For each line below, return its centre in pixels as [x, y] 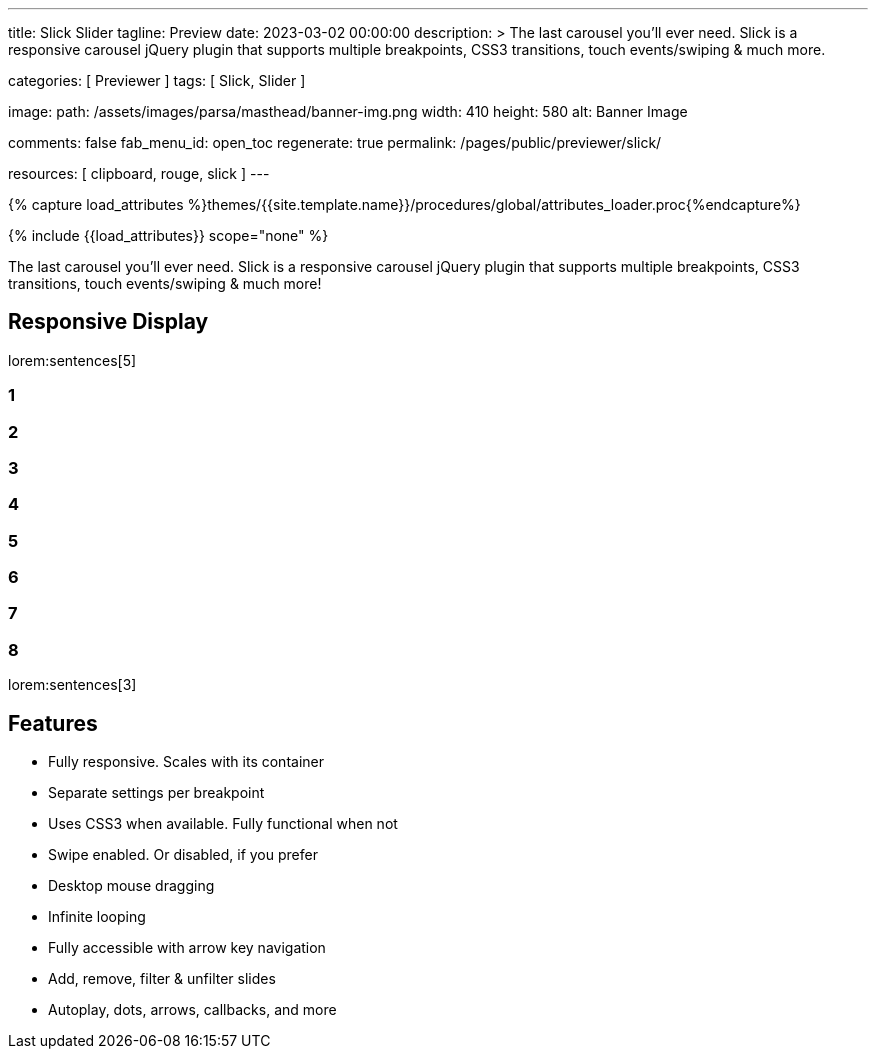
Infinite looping [97, 917]
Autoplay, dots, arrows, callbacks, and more [192, 1010]
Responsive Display [108, 322]
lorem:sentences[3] [72, 685]
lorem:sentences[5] [72, 360]
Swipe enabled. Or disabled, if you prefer [183, 855]
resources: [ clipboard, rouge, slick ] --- [139, 173]
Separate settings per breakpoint [156, 793]
